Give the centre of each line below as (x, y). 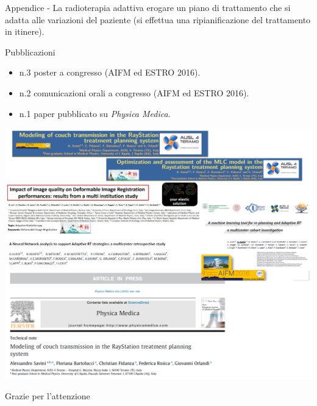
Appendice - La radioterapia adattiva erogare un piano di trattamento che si (148, 7)
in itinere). (25, 31)
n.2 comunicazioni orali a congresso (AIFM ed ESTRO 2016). (134, 92)
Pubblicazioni (30, 52)
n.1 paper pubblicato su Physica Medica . (95, 113)
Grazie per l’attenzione (48, 395)
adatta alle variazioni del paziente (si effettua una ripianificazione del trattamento (158, 19)
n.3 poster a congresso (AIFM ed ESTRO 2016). (110, 72)
